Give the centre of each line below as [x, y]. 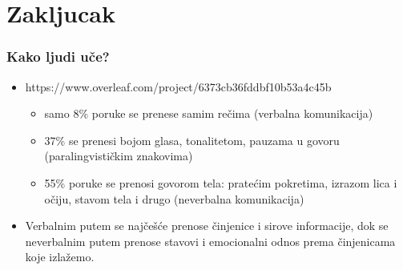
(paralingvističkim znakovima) [119, 156]
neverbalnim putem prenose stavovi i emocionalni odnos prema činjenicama [210, 241]
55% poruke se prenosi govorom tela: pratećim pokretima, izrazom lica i [221, 182]
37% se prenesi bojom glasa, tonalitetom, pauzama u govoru [192, 140]
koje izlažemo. [60, 257]
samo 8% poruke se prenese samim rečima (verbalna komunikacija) [209, 113]
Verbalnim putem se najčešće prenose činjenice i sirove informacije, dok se [207, 226]
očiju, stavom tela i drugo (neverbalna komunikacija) [174, 198]
